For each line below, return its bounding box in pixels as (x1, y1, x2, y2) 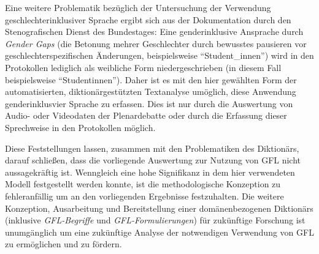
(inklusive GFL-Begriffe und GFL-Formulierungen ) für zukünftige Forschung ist (5, 214, 306, 226)
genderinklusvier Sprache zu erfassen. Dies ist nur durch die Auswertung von (5, 97, 293, 110)
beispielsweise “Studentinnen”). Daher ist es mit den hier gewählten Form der (5, 73, 297, 86)
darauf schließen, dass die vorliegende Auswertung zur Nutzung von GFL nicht (5, 154, 301, 166)
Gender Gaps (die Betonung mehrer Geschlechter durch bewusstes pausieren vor (5, 37, 307, 50)
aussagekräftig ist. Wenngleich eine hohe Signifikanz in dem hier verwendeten (5, 165, 295, 178)
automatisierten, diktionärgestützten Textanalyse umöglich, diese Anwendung (5, 85, 296, 98)
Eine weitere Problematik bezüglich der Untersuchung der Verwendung (5, 1, 271, 13)
